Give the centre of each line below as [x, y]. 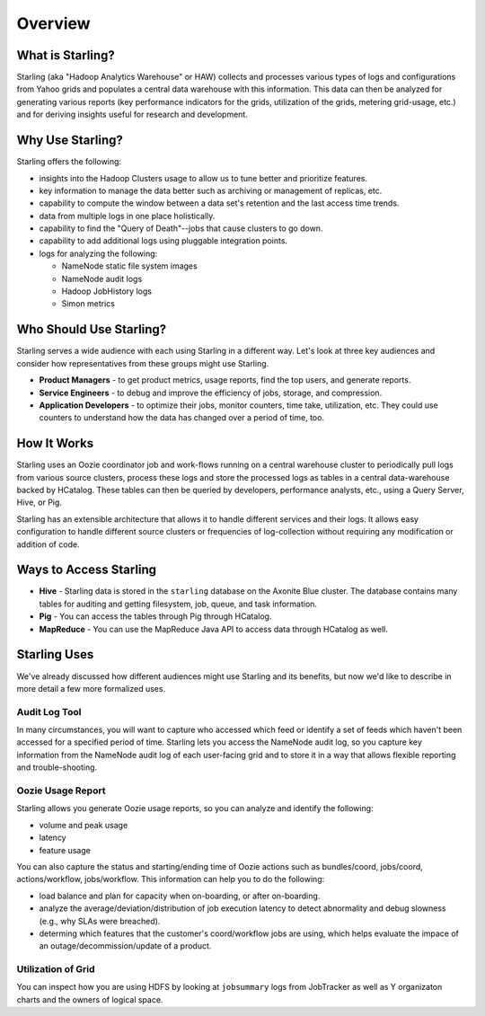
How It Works [55, 443]
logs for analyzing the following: [98, 253]
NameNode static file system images [129, 266]
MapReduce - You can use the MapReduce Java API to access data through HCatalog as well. [213, 629]
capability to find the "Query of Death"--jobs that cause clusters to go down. [181, 228]
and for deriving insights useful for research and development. [132, 115]
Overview [53, 23]
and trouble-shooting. [57, 767]
